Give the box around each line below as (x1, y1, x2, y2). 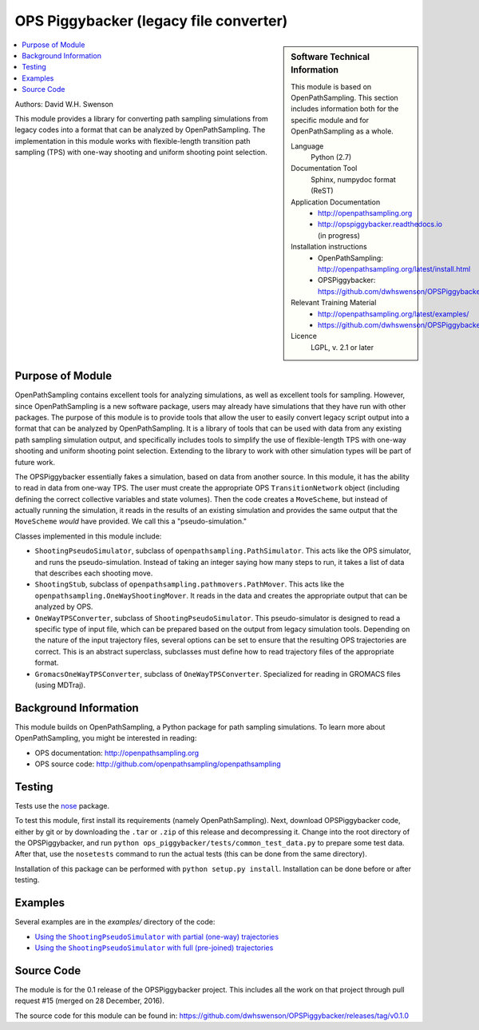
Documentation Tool (291, 164, 358, 173)
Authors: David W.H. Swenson (14, 99, 113, 109)
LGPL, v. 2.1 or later (311, 342, 374, 352)
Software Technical (291, 51, 370, 62)
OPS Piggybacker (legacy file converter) (14, 12, 288, 30)
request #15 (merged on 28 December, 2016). (14, 996, 165, 1006)
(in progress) (318, 230, 361, 240)
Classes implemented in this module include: (14, 531, 162, 541)
